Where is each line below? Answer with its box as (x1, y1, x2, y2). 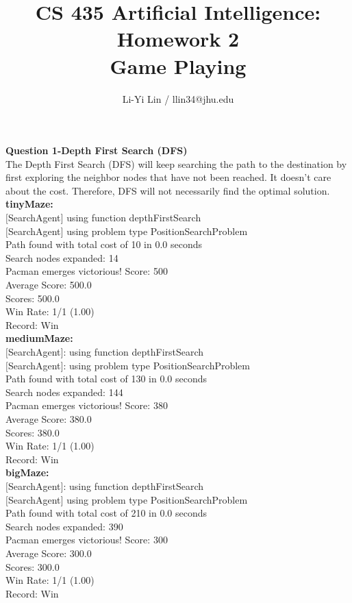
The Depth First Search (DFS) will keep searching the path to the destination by (5, 156, 347, 171)
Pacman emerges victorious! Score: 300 (5, 532, 168, 547)
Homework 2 (116, 25, 240, 53)
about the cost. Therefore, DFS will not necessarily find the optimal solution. (5, 183, 330, 197)
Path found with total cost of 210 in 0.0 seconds (5, 506, 208, 520)
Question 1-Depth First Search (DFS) (5, 143, 188, 158)
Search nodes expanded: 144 (5, 384, 123, 399)
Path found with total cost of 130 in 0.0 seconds (5, 371, 208, 386)
